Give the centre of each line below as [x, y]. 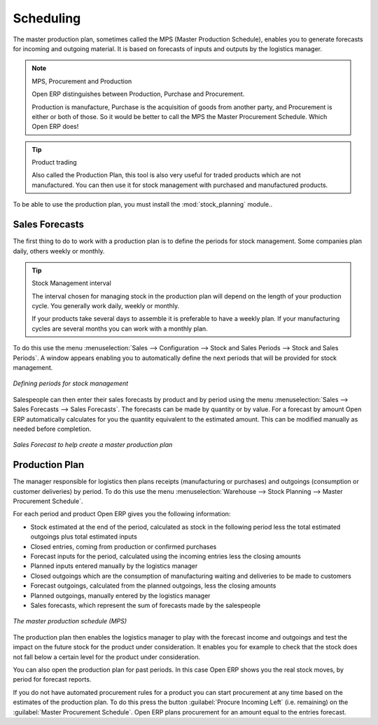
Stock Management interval [71, 283]
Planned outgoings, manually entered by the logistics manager [120, 595]
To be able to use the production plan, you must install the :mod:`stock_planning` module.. [143, 205]
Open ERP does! [55, 127]
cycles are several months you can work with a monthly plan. [120, 329]
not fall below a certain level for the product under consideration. [107, 657]
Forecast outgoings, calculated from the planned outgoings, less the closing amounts [153, 586]
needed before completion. [52, 429]
